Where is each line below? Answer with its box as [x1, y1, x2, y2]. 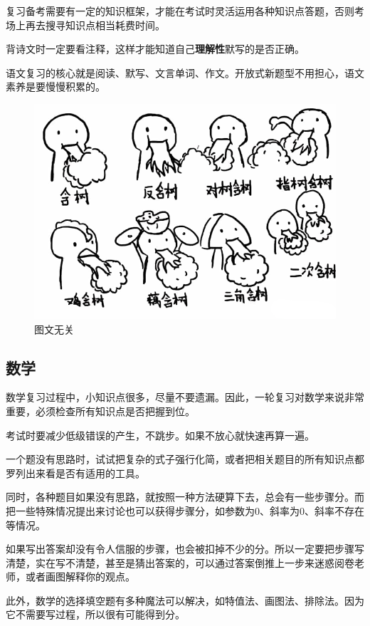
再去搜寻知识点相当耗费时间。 [25, 17, 165, 32]
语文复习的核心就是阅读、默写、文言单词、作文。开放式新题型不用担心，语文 [6, 65, 364, 80]
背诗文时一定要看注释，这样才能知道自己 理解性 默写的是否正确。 [6, 41, 305, 56]
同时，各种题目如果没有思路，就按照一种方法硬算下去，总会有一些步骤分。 [6, 489, 354, 504]
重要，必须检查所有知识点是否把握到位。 [6, 403, 195, 418]
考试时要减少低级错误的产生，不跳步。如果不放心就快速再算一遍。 [6, 427, 314, 442]
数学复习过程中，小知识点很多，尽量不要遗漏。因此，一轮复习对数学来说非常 [6, 390, 364, 405]
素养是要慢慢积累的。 [6, 79, 105, 94]
